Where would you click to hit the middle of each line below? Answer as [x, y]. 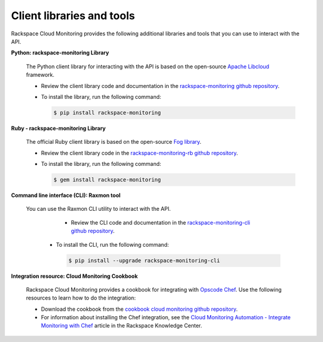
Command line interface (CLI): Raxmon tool [66, 195]
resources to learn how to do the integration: [81, 298]
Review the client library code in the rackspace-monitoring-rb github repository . [140, 153]
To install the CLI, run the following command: [112, 244]
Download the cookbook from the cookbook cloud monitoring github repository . [139, 309]
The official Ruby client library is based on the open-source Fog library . [114, 142]
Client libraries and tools [73, 16]
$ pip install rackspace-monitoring [107, 113]
